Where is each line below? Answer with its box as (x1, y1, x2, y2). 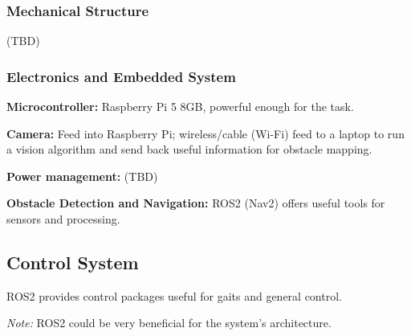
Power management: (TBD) (6, 167, 158, 184)
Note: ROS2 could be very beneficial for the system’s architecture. (6, 314, 332, 331)
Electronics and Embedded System (6, 66, 236, 86)
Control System (6, 249, 139, 274)
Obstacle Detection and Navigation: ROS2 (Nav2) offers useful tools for (6, 195, 385, 211)
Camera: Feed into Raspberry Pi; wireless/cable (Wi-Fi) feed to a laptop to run (6, 125, 405, 141)
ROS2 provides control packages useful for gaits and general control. (6, 287, 342, 304)
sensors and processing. (6, 211, 120, 227)
